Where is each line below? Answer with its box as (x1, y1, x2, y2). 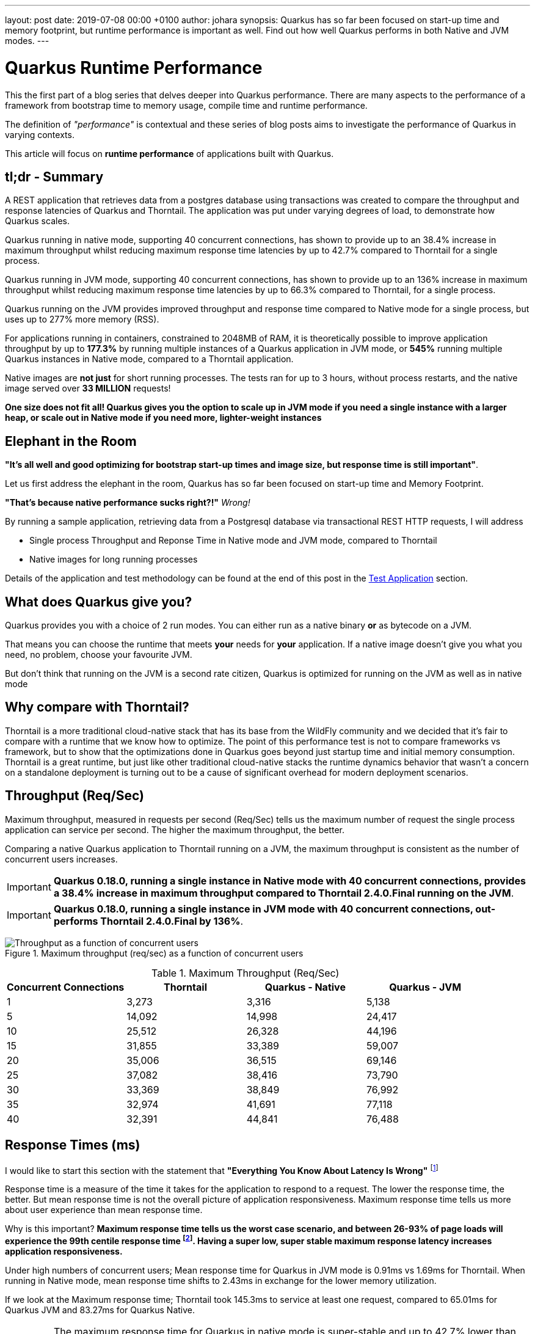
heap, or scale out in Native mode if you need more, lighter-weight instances (5, 412, 322, 423)
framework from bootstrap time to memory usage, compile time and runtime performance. (5, 100, 368, 111)
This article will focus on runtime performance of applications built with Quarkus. (5, 148, 334, 159)
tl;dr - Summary (5, 169, 104, 184)
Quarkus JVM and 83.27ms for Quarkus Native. (5, 1304, 195, 1315)
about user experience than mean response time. (5, 1205, 203, 1216)
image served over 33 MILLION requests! (5, 383, 171, 394)
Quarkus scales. (5, 216, 70, 227)
